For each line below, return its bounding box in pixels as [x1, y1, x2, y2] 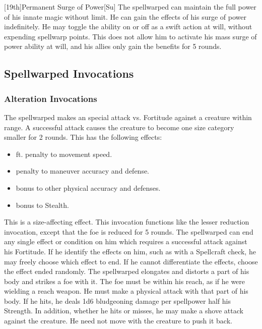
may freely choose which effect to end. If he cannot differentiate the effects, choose [4, 256, 258, 266]
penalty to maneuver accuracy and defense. [16, 166, 150, 176]
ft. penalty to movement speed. [16, 148, 112, 159]
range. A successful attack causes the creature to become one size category [4, 122, 234, 132]
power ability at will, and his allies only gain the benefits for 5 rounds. [4, 41, 222, 51]
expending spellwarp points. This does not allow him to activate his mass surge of [4, 31, 257, 41]
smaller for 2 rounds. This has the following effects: [4, 132, 162, 142]
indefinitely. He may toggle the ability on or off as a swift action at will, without [4, 21, 252, 32]
